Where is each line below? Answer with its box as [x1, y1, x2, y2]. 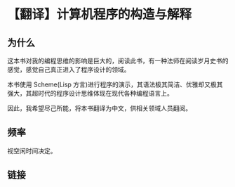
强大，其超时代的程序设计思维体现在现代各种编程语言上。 [7, 89, 173, 97]
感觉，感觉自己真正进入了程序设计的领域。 [7, 65, 130, 74]
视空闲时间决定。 [7, 146, 57, 155]
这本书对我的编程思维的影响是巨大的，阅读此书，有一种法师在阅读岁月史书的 [7, 57, 229, 65]
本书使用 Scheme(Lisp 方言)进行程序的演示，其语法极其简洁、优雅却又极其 [7, 80, 223, 89]
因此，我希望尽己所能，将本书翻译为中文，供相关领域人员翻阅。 [7, 104, 192, 112]
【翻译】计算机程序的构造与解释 [7, 6, 192, 22]
